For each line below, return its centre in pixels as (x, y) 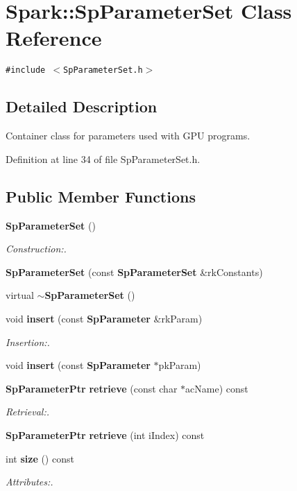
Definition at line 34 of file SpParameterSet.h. (103, 158)
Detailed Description (82, 106)
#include (26, 70)
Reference (54, 38)
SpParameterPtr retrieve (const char (92, 388)
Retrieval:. (27, 412)
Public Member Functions (101, 196)
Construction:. (36, 249)
